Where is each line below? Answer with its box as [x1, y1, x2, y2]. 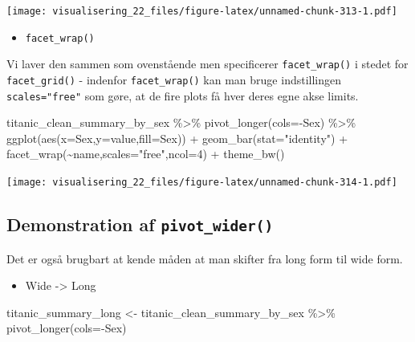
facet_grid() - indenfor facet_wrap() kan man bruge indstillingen [6, 71, 342, 88]
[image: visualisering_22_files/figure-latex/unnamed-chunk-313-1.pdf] [6, 6, 397, 17]
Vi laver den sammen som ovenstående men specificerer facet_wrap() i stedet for [6, 55, 409, 72]
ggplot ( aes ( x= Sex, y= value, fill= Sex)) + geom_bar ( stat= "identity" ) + [6, 129, 348, 146]
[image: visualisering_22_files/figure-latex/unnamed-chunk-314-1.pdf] [6, 177, 397, 189]
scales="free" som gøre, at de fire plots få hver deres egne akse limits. [6, 87, 359, 104]
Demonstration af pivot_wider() [6, 212, 274, 237]
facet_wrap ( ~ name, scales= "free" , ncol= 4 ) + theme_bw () [6, 145, 285, 162]
